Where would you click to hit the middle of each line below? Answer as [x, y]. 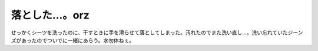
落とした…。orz [50, 15]
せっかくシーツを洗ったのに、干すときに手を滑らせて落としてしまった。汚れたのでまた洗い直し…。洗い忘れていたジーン [157, 32]
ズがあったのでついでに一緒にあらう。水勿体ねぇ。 [73, 40]
